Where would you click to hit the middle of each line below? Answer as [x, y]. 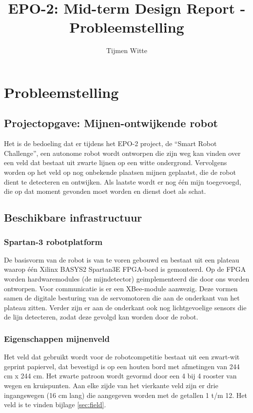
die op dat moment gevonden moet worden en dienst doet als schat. [105, 191]
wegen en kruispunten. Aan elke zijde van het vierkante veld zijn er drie [111, 385]
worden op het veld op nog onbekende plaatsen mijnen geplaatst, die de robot [120, 172]
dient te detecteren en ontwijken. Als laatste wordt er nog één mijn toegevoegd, [123, 181]
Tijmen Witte [127, 50]
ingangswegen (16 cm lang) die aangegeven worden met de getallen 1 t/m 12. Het [126, 395]
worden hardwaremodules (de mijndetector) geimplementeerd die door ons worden [127, 279]
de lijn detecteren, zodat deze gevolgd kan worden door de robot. [101, 317]
